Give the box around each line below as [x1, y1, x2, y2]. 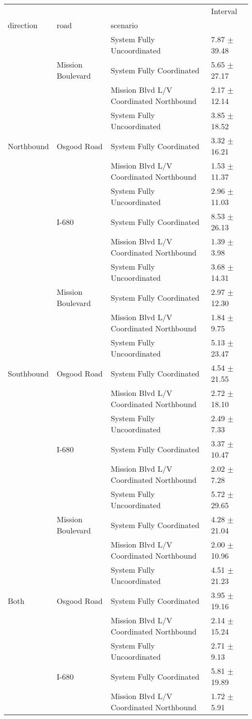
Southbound [8, 367, 49, 379]
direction [8, 19, 38, 31]
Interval [211, 5, 237, 17]
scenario [110, 19, 138, 31]
